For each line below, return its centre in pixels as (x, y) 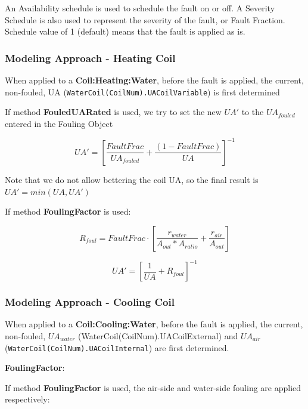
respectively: (27, 399)
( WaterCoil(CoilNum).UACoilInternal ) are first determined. (117, 347)
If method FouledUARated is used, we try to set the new (113, 112)
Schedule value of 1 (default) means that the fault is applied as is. (125, 31)
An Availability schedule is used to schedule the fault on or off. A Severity (140, 8)
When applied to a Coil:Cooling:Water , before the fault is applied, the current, (154, 324)
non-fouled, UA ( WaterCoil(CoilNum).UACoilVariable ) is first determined (142, 92)
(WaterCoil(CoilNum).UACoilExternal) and (158, 336)
